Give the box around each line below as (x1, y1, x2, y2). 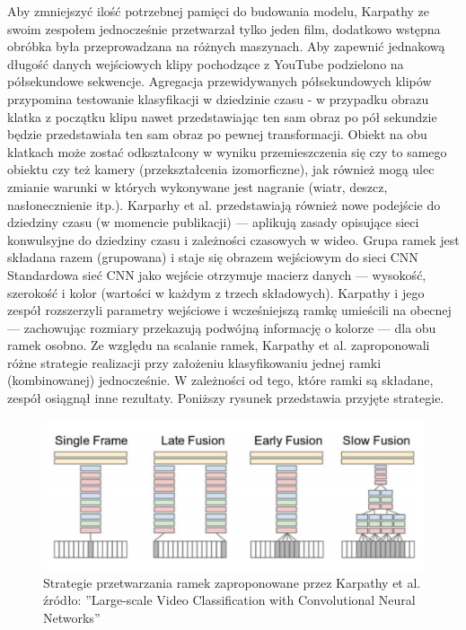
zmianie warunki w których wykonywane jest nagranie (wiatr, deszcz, (7, 177, 388, 196)
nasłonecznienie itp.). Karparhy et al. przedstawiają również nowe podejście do (7, 195, 441, 214)
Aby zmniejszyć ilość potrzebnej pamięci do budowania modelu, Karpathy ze (7, 2, 430, 20)
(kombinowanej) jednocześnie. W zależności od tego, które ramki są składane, (7, 371, 434, 389)
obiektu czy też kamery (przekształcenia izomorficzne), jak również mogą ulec (7, 160, 435, 179)
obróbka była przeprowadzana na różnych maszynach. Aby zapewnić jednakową (7, 37, 445, 56)
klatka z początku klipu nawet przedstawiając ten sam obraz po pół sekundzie (7, 107, 437, 126)
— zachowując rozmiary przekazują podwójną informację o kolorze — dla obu (7, 318, 436, 337)
